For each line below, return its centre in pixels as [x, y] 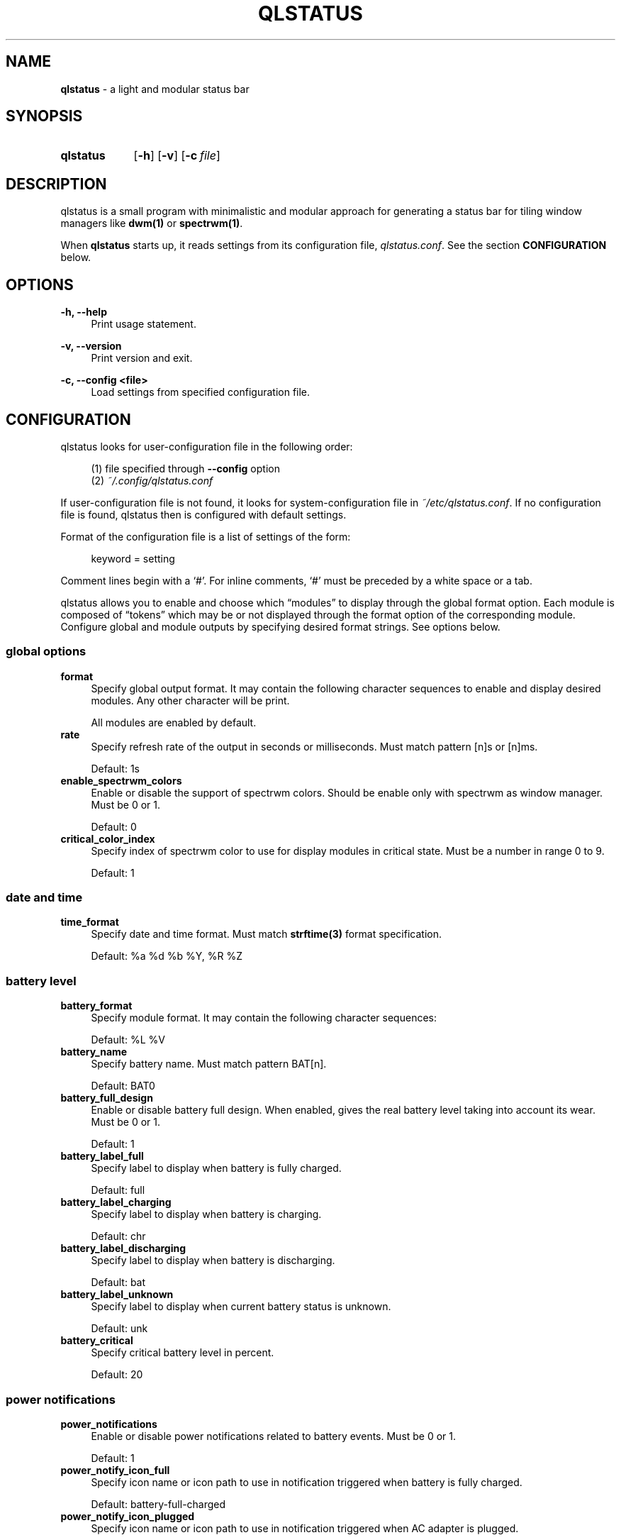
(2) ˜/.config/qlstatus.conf [152, 480]
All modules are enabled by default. [174, 722]
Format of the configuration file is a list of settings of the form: [206, 536]
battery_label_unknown [117, 1295]
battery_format [96, 1006]
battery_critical [97, 1341]
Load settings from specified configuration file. [201, 392]
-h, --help [84, 312]
